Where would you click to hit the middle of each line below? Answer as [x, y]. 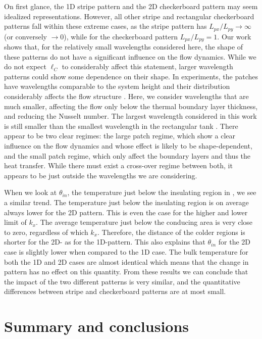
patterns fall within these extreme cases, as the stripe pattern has [106, 26]
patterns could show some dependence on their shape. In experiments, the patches [131, 76]
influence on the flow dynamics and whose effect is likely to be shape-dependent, [128, 146]
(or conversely [25, 36]
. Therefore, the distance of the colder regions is [171, 232]
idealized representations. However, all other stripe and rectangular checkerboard [129, 16]
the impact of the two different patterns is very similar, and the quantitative [122, 281]
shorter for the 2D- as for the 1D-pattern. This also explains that [105, 242]
